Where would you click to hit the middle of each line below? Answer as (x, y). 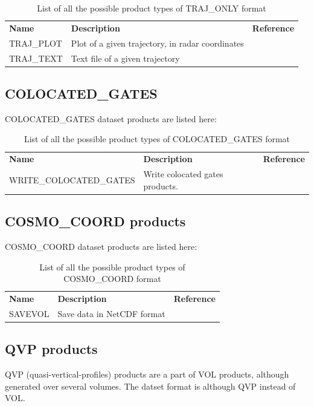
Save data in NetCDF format (111, 313)
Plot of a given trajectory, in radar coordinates (157, 43)
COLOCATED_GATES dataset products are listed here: (111, 118)
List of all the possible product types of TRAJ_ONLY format (152, 8)
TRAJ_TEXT (36, 58)
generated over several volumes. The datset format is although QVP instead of (150, 386)
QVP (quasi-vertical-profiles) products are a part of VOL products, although (147, 374)
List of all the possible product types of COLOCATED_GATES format (157, 139)
